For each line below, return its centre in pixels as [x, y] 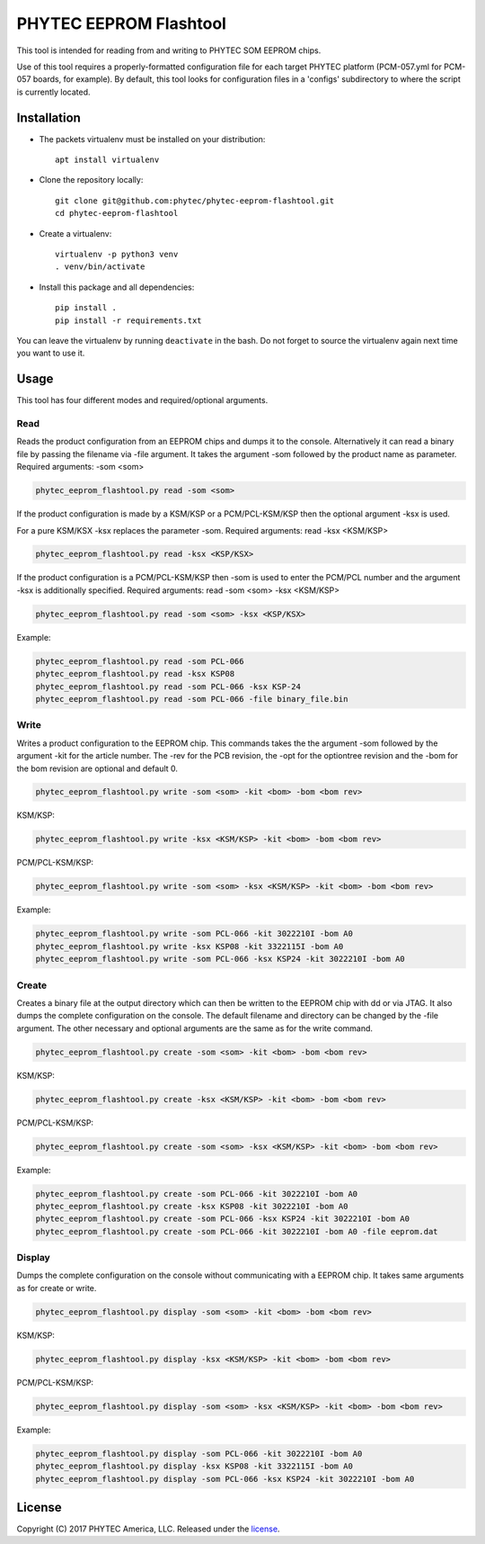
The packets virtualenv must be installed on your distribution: [152, 139]
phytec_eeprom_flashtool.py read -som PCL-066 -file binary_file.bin [192, 699]
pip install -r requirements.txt [128, 320]
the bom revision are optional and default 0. [97, 768]
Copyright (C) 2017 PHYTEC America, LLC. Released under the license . [148, 1529]
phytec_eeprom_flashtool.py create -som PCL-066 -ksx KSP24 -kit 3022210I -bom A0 [223, 1219]
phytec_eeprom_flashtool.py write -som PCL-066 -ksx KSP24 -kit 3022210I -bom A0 [220, 959]
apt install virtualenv [107, 160]
